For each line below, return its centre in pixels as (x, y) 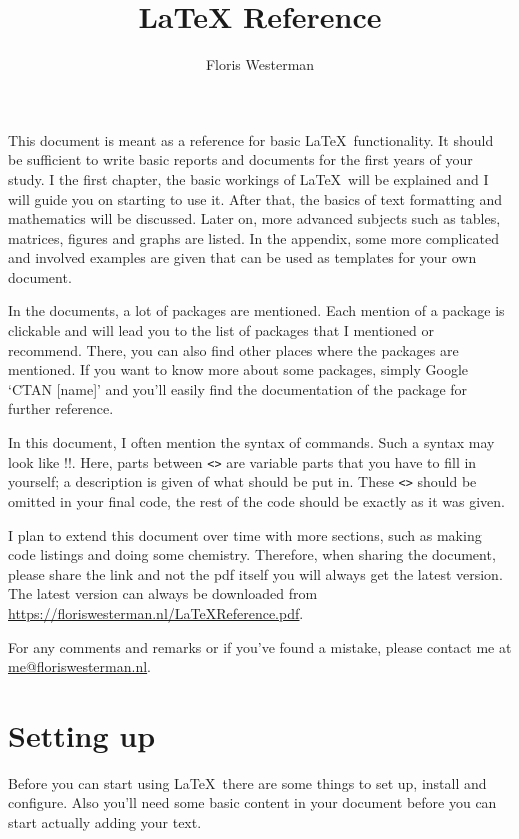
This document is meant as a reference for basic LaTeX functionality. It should (251, 139)
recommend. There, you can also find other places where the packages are (233, 349)
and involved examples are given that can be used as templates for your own (242, 257)
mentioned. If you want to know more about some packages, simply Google (238, 369)
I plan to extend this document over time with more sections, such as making (245, 534)
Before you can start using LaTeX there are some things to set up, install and (247, 782)
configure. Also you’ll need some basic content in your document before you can (252, 802)
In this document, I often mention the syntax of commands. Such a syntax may (251, 442)
